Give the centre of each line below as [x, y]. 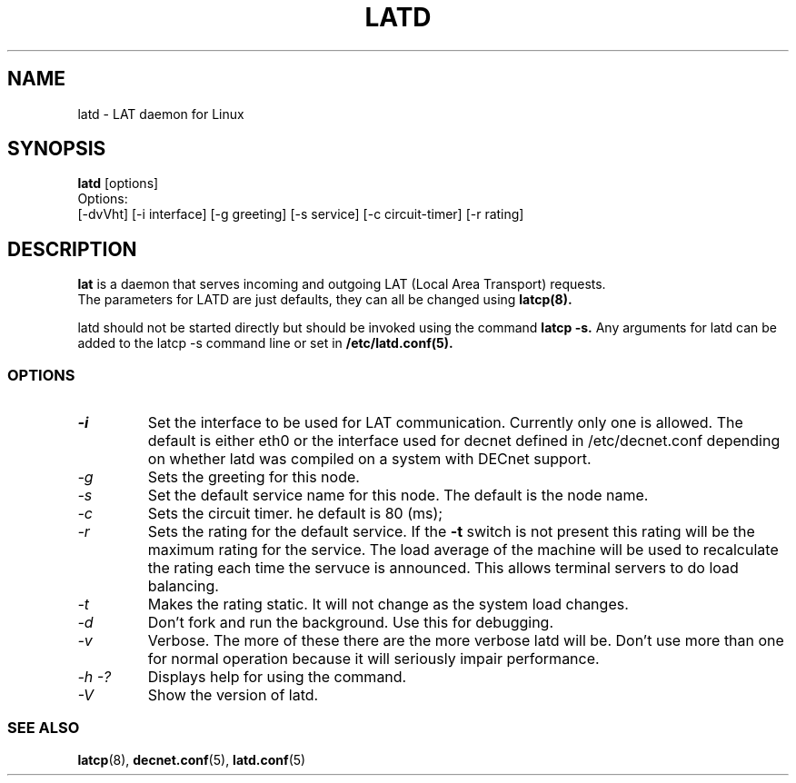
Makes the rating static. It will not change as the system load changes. [388, 605]
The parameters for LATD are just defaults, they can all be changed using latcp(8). [325, 300]
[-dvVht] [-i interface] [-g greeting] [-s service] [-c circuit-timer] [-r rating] [301, 214]
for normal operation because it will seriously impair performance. [373, 659]
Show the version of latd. [233, 695]
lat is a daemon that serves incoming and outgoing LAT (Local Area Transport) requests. [342, 284]
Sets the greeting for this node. [254, 477]
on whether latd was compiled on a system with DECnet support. [369, 459]
